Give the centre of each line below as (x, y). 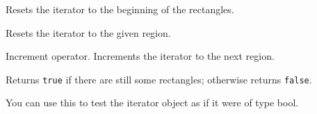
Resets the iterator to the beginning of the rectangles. (120, 9)
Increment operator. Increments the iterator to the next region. (140, 56)
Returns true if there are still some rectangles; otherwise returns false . (159, 79)
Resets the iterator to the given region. (88, 32)
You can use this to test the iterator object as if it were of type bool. (152, 103)
